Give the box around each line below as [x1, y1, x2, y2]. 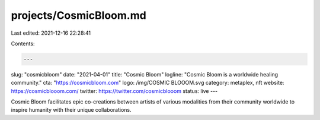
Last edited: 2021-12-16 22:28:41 [11, 29, 91, 36]
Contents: [11, 40, 35, 47]
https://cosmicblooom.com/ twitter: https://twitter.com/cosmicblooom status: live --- [11, 87, 218, 94]
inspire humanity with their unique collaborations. [11, 106, 132, 114]
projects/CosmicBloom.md [11, 9, 146, 22]
